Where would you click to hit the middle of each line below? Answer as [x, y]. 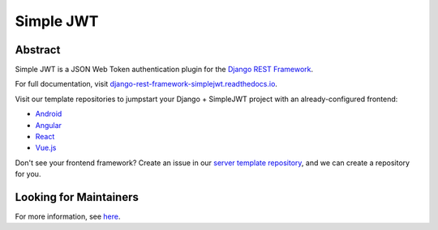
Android [49, 114]
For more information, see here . [68, 217]
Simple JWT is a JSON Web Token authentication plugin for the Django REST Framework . [164, 70]
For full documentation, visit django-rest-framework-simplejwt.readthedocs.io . [146, 84]
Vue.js [46, 148]
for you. [28, 174]
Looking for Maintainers [77, 197]
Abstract [38, 50]
